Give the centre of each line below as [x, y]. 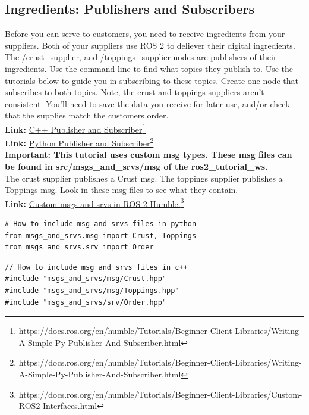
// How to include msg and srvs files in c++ [96, 267]
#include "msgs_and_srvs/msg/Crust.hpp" [86, 279]
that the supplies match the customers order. [87, 115]
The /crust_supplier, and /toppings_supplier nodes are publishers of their [141, 57]
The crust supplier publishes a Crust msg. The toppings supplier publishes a [144, 178]
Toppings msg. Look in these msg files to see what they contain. [122, 190]
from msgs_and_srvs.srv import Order [79, 247]
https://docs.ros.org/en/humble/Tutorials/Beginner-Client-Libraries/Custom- [160, 394]
